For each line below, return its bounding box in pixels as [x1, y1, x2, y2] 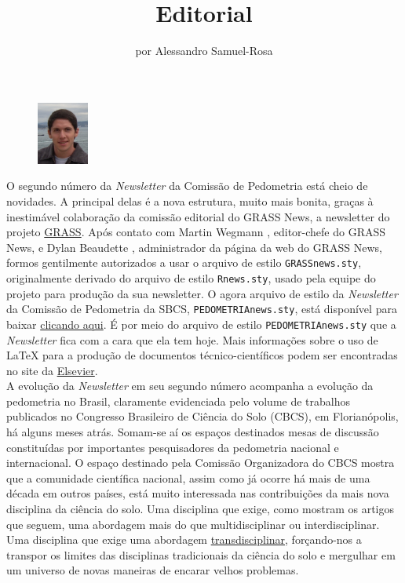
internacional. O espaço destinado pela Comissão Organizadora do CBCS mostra [6, 454, 395, 471]
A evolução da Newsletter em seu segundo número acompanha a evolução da [6, 377, 374, 394]
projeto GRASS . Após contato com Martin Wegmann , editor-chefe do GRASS [6, 224, 386, 240]
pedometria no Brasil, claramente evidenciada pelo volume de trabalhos [6, 392, 351, 409]
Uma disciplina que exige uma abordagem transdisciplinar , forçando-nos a [6, 531, 362, 548]
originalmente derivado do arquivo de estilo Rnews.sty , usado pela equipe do [6, 269, 376, 286]
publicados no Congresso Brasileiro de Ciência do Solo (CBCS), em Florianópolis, [6, 408, 399, 424]
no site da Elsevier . [6, 362, 98, 378]
